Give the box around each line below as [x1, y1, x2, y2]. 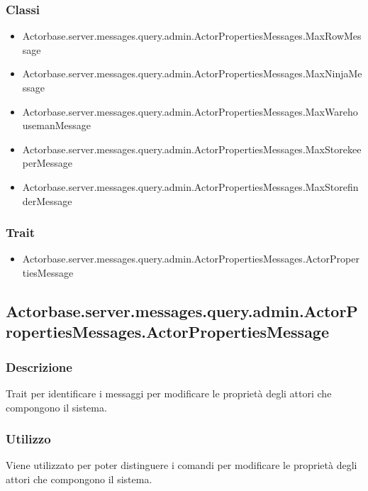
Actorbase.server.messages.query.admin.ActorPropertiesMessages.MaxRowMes [22, 28, 362, 43]
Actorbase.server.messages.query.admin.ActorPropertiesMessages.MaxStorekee [22, 141, 362, 156]
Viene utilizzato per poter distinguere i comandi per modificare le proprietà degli [6, 458, 357, 473]
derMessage [22, 193, 72, 208]
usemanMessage [22, 118, 91, 133]
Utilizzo [6, 430, 51, 448]
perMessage [22, 155, 72, 170]
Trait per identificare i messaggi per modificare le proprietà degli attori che [6, 385, 332, 400]
